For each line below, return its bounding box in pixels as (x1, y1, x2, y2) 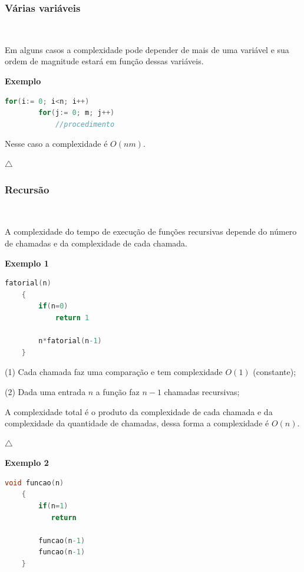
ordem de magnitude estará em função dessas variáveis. (5, 55, 204, 67)
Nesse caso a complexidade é (5, 137, 108, 150)
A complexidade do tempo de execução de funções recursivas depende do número (5, 225, 297, 238)
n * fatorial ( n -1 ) (38, 337, 102, 346)
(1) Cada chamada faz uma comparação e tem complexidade (5, 366, 223, 378)
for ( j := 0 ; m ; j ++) (38, 109, 115, 117)
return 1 (55, 313, 90, 322)
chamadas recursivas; (164, 385, 240, 397)
